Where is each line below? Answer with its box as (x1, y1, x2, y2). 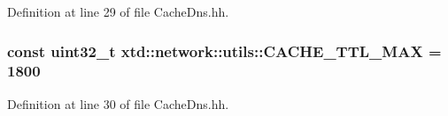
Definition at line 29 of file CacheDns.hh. (7, 3, 229, 20)
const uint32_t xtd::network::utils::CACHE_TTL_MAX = (7, 40, 442, 62)
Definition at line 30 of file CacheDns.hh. (7, 94, 229, 112)
